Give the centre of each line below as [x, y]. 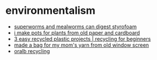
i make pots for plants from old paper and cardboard [77, 32]
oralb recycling [32, 51]
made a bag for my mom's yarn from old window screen [81, 45]
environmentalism [50, 11]
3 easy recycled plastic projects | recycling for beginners [82, 39]
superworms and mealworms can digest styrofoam [75, 27]
